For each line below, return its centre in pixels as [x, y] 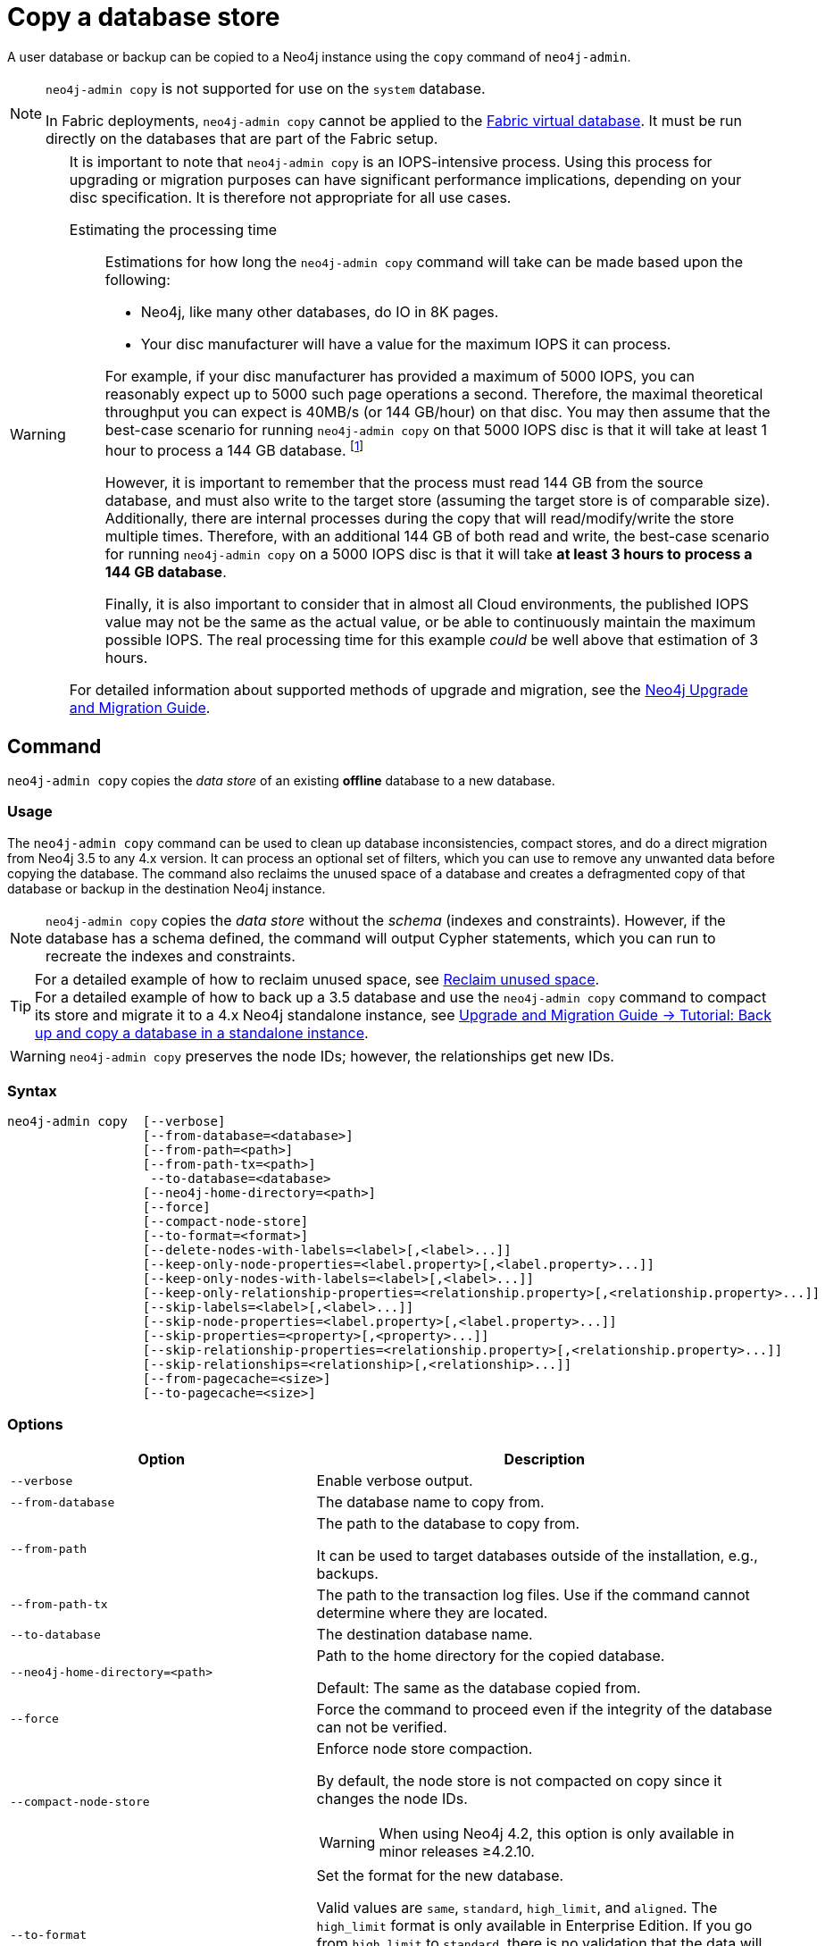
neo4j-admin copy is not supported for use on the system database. [266, 88]
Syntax [32, 1091]
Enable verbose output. [395, 1481]
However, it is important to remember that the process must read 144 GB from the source [404, 483]
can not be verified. [382, 1728]
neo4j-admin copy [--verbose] [117, 1122]
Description [545, 1459]
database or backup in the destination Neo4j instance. [167, 888]
